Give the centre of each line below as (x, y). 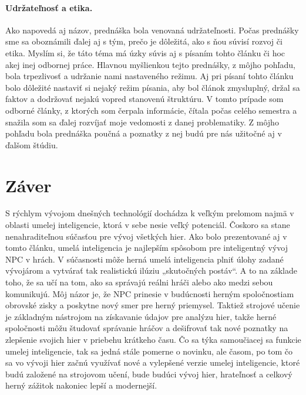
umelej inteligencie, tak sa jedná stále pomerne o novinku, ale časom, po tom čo (149, 351)
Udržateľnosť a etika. (49, 7)
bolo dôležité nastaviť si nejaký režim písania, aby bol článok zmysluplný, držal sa (153, 87)
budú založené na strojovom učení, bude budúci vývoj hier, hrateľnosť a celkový (149, 374)
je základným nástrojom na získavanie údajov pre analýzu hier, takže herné (141, 316)
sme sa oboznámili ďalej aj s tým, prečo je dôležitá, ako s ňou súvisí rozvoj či (144, 41)
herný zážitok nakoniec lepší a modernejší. (81, 385)
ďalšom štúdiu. (32, 144)
